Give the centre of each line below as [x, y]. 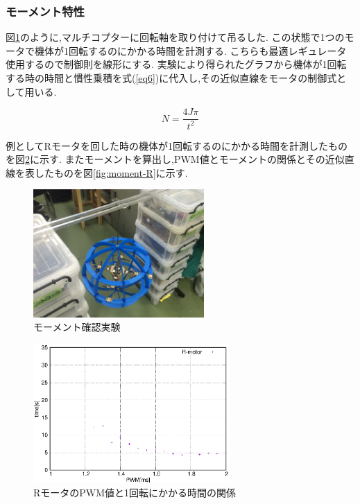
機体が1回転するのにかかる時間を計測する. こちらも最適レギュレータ [190, 50]
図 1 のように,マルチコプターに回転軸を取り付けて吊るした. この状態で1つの [175, 37]
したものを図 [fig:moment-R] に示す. [111, 172]
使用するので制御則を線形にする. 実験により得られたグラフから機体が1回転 [176, 64]
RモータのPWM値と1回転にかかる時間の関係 [135, 492]
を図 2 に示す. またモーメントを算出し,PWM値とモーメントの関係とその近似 [175, 159]
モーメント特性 [45, 11]
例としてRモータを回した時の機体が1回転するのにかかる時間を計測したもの [177, 145]
